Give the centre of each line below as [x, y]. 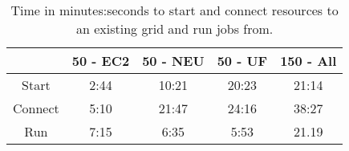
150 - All [308, 61]
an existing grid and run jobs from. [175, 29]
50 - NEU [173, 61]
